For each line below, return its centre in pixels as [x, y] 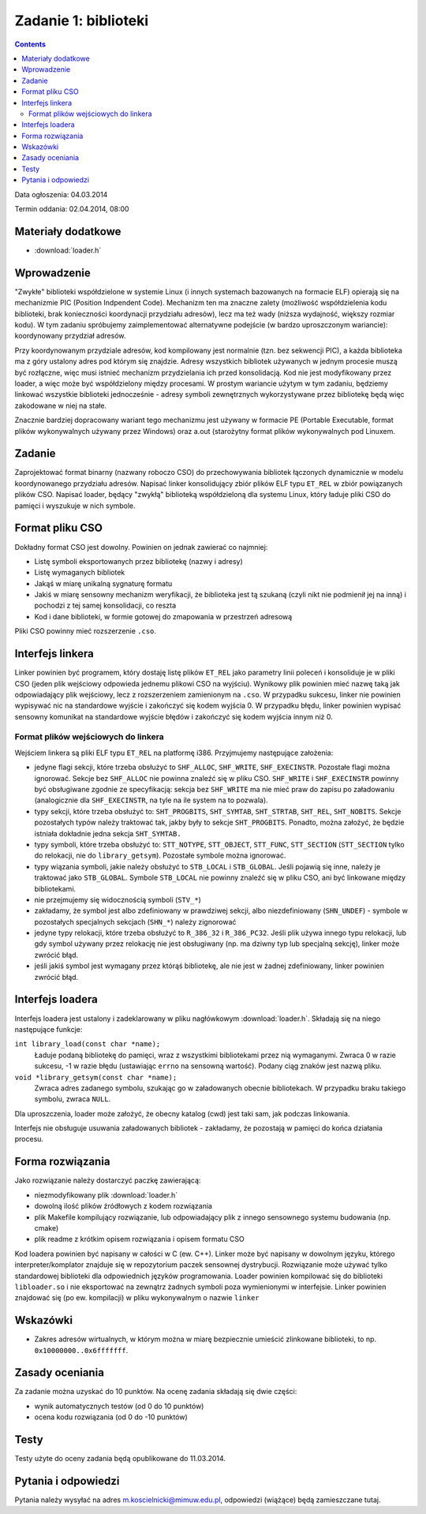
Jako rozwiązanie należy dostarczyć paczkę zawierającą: [108, 1180]
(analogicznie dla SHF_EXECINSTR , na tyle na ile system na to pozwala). [151, 800]
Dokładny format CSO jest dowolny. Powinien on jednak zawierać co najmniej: [141, 547]
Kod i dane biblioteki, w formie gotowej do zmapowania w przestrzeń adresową [163, 616]
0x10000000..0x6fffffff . [81, 1350]
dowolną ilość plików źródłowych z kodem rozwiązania [123, 1206]
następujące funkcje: [49, 1029]
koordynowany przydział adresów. [70, 336]
